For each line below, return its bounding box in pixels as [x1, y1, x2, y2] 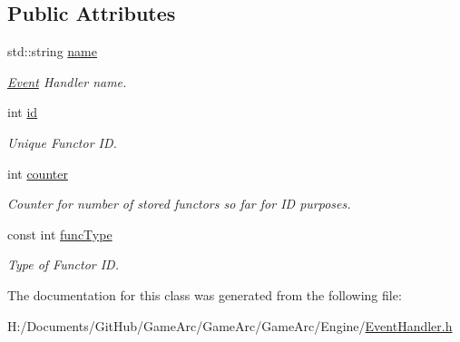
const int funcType [7, 224, 113, 243]
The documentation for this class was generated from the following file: [7, 285, 402, 304]
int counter [7, 163, 68, 182]
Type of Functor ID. [7, 255, 119, 274]
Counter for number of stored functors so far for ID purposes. [7, 194, 351, 213]
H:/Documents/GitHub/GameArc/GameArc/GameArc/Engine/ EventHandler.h [7, 316, 453, 335]
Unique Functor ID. [7, 132, 117, 151]
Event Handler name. [7, 72, 127, 91]
